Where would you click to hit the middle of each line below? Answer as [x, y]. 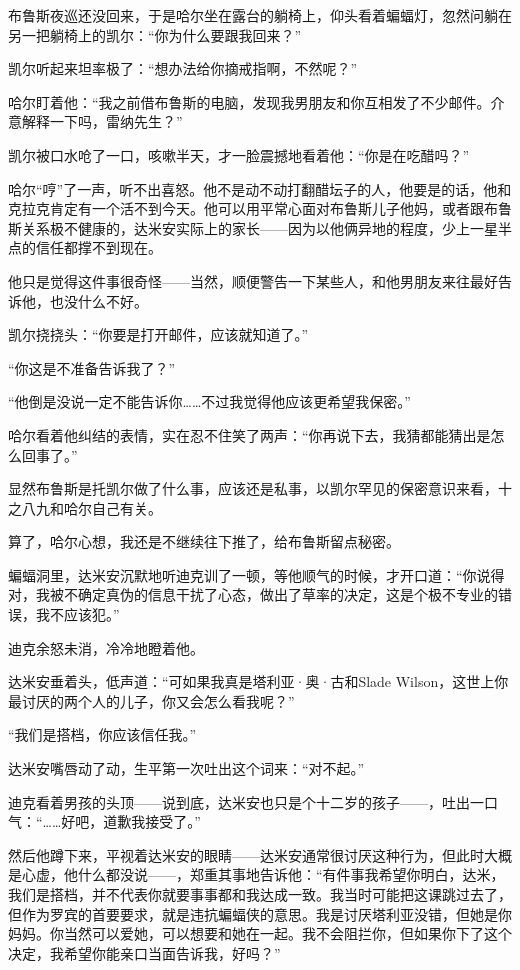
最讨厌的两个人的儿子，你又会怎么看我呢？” [151, 700]
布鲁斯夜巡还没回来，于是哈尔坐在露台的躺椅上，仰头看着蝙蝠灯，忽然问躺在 [260, 15]
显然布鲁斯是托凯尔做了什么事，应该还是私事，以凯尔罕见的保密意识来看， [253, 488]
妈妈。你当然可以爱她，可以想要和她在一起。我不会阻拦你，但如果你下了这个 [260, 933]
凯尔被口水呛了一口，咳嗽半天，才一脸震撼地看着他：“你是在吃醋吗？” [239, 154]
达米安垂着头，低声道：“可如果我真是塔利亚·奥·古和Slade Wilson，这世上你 [258, 681]
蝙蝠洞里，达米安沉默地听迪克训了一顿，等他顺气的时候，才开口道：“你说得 [256, 574]
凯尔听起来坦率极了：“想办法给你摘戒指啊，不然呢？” [183, 68]
